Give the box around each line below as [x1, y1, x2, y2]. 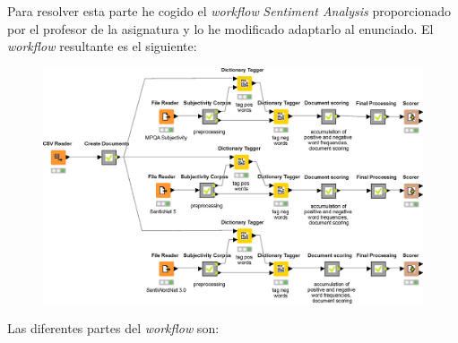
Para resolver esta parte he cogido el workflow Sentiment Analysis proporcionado [7, 2, 452, 20]
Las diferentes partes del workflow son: [7, 319, 220, 338]
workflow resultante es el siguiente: [7, 37, 197, 56]
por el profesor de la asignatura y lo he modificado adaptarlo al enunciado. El [7, 19, 434, 38]
